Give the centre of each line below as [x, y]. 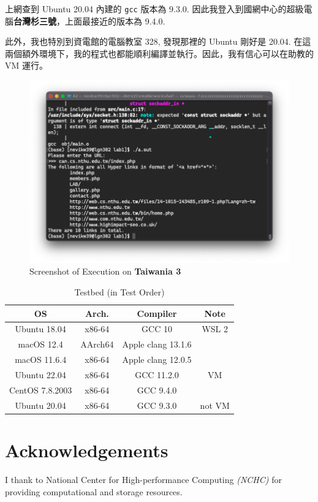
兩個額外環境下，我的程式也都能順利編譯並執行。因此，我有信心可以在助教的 [159, 53]
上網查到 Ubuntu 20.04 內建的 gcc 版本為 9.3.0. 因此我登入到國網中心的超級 [154, 9]
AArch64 [97, 344]
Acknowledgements [87, 450]
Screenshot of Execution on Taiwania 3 [105, 271]
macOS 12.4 [40, 344]
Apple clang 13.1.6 [157, 344]
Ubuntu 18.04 [40, 329]
